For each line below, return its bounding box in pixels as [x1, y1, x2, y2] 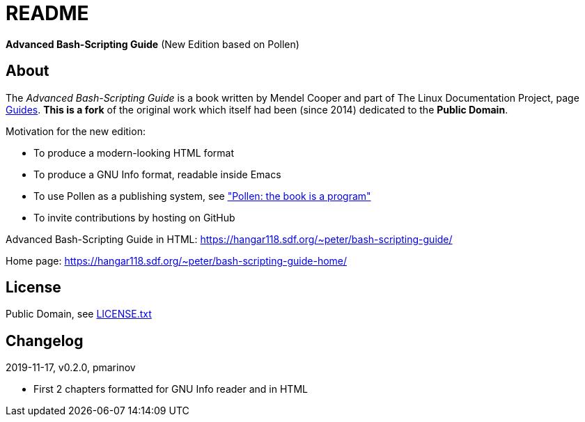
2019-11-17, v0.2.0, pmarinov [6, 361, 136, 374]
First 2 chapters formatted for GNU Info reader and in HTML [33, 383, 308, 396]
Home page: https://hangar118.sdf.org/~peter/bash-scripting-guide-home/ [6, 254, 348, 267]
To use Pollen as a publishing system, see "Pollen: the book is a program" [33, 189, 371, 202]
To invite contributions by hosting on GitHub [33, 211, 235, 224]
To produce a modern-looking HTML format [33, 146, 234, 159]
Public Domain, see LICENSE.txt [6, 308, 152, 320]
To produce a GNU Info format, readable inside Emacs [33, 168, 281, 180]
